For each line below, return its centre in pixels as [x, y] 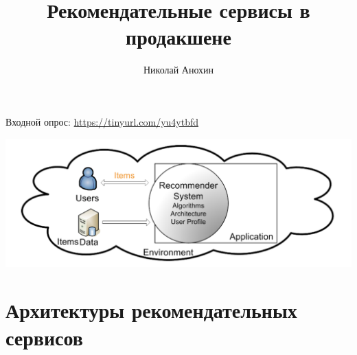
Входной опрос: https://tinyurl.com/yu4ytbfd [102, 121]
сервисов [44, 337]
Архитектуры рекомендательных [151, 310]
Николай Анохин [178, 70]
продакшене [178, 37]
